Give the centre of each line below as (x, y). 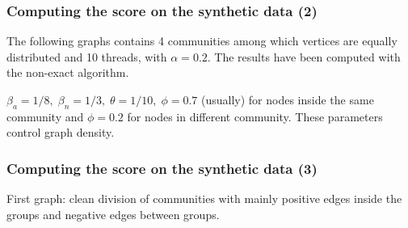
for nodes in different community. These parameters (255, 116)
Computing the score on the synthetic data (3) (162, 168)
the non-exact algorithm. (68, 72)
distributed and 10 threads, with (87, 56)
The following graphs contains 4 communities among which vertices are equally (202, 41)
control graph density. (61, 132)
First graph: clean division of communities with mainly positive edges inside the (204, 198)
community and (45, 116)
